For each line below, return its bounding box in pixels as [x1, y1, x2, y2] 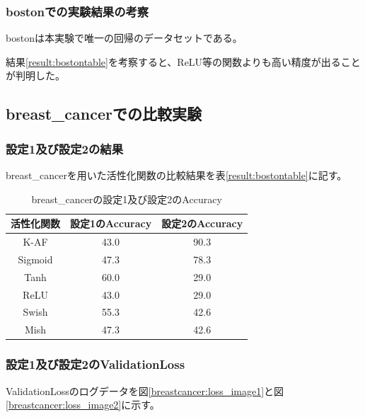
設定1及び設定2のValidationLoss [6, 355, 185, 373]
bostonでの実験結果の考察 [6, 2, 149, 20]
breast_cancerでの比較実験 [6, 103, 202, 125]
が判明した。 [6, 68, 65, 83]
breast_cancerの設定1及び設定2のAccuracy [31, 191, 222, 206]
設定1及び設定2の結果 [6, 139, 124, 157]
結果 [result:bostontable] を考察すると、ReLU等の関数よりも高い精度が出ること [6, 54, 361, 69]
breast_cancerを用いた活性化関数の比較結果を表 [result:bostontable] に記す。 [6, 168, 347, 182]
